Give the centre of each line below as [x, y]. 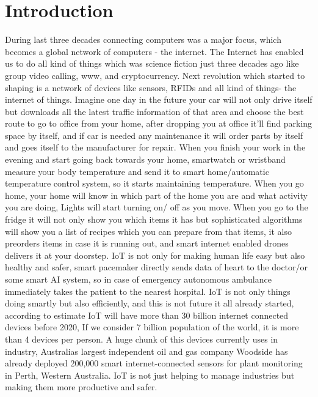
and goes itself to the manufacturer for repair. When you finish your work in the [155, 147]
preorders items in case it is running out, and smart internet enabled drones [147, 243]
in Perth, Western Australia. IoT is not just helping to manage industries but [150, 375]
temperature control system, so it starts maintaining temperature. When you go [154, 183]
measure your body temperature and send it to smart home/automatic [137, 171]
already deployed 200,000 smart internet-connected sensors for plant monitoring [154, 363]
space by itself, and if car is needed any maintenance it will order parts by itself [154, 135]
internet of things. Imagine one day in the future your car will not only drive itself [159, 99]
